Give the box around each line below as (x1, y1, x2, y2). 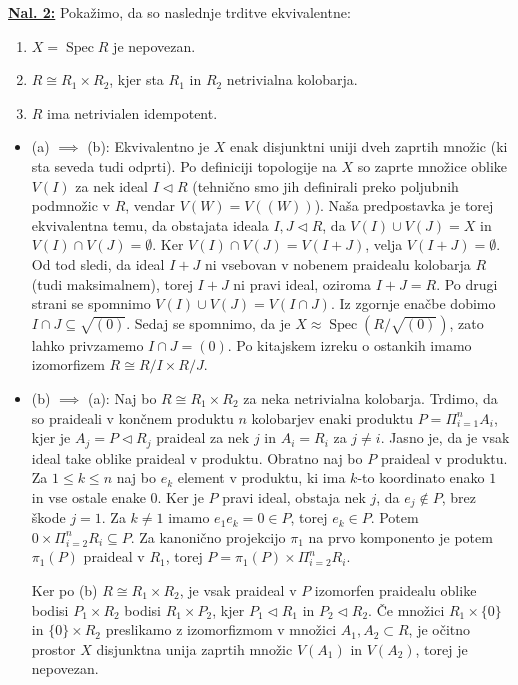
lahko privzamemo (31, 334, 144, 355)
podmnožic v (31, 195, 110, 216)
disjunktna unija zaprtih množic (96, 638, 293, 659)
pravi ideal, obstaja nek (222, 486, 366, 507)
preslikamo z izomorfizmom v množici (105, 619, 337, 640)
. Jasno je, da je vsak (380, 427, 510, 448)
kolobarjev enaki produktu (251, 407, 414, 428)
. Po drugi (436, 273, 498, 294)
